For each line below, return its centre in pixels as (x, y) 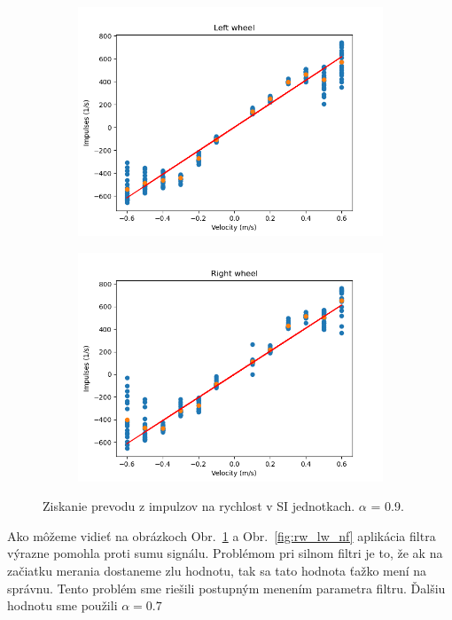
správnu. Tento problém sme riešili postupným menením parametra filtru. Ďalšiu (226, 588)
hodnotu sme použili (62, 605)
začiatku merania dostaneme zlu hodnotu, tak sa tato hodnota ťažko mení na (217, 570)
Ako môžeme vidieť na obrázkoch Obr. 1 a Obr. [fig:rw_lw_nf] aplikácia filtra (222, 535)
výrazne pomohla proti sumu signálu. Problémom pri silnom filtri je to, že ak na (225, 553)
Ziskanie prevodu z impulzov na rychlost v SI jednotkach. (199, 506)
